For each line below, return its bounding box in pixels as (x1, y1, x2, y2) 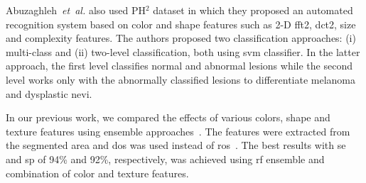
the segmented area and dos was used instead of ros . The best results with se (6, 138, 346, 152)
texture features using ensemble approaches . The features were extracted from (6, 123, 350, 138)
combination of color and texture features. (6, 165, 189, 180)
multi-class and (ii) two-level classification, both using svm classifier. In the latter (6, 44, 360, 59)
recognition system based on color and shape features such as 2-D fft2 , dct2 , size (6, 16, 356, 31)
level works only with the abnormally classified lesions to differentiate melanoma (6, 72, 356, 87)
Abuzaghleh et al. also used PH (6, 3, 146, 17)
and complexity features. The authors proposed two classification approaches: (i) (6, 30, 356, 45)
